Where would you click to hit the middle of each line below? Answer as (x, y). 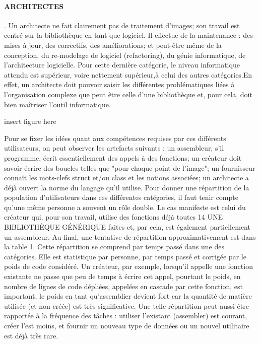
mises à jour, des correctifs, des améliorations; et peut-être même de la (113, 45)
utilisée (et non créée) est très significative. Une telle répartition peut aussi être (126, 305)
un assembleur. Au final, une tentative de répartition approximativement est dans (130, 236)
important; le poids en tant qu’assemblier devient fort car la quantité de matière (128, 296)
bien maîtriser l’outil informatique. (57, 104)
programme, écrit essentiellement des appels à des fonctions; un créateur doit (123, 157)
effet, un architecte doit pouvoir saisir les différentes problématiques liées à (119, 84)
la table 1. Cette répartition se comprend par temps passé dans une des (114, 247)
